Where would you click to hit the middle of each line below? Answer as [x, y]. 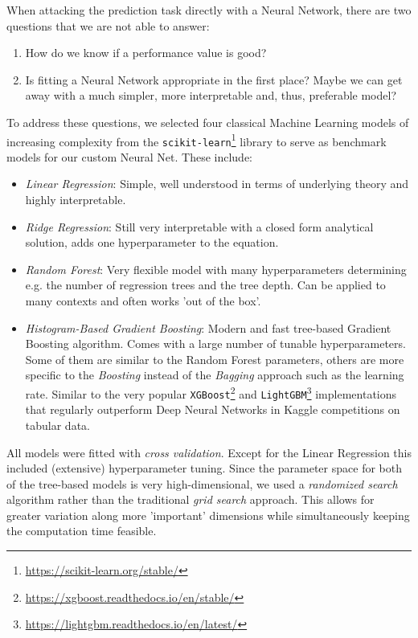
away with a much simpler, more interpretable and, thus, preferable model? [211, 95]
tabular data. [57, 425]
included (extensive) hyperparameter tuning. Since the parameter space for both [204, 468]
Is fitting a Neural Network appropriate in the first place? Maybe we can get [214, 79]
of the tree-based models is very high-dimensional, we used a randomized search [202, 483]
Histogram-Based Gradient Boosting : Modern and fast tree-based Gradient [208, 327]
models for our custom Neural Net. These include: [129, 156]
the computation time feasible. [82, 531]
